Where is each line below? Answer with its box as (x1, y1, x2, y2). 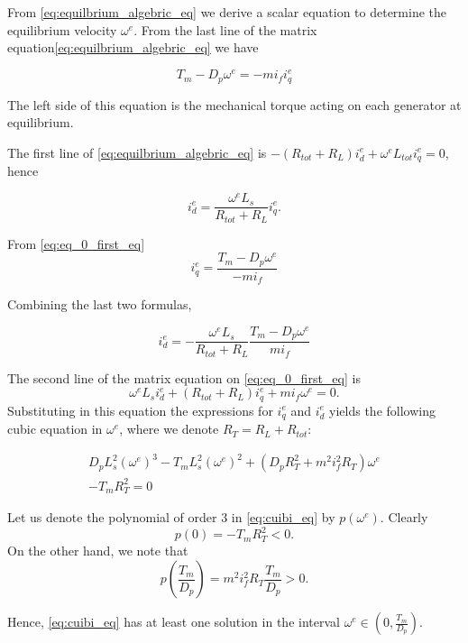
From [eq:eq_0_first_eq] (7, 234, 145, 253)
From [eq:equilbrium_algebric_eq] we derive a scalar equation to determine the (7, 3, 447, 21)
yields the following (329, 400, 436, 419)
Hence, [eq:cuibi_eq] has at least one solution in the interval (7, 612, 340, 631)
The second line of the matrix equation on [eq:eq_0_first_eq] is (7, 368, 361, 387)
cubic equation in (7, 419, 103, 438)
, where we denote (119, 419, 219, 438)
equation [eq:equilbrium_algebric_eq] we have (7, 38, 259, 57)
